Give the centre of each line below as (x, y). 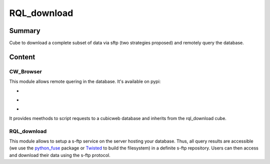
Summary (25, 31)
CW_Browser (25, 71)
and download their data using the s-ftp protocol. (60, 155)
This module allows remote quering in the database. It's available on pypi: (85, 81)
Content (22, 57)
